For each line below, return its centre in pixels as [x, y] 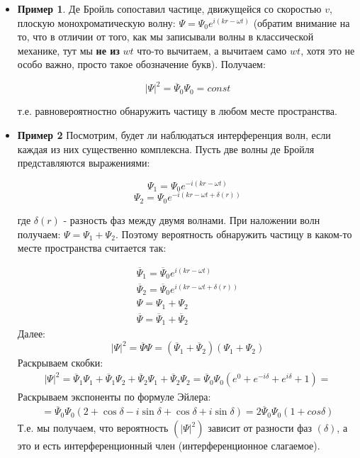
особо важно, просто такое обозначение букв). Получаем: [141, 64]
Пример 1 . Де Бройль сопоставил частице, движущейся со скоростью [169, 9]
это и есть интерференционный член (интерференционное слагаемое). [169, 446]
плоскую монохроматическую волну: [96, 22]
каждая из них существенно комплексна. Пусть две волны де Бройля [166, 149]
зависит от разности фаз [260, 428]
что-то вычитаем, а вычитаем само [212, 50]
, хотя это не [328, 50]
